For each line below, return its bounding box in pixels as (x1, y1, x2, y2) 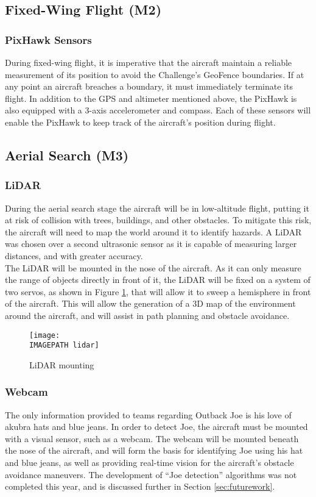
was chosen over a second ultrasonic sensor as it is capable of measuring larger (5, 237, 297, 250)
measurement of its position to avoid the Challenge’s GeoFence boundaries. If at (5, 68, 304, 80)
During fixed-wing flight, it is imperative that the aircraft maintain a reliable (5, 56, 292, 68)
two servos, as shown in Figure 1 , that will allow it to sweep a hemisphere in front (5, 285, 311, 298)
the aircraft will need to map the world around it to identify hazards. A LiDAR (5, 225, 302, 238)
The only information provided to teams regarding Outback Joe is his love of (5, 408, 292, 421)
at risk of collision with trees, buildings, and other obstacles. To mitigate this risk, (5, 213, 312, 226)
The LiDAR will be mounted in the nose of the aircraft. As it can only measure (5, 261, 301, 274)
